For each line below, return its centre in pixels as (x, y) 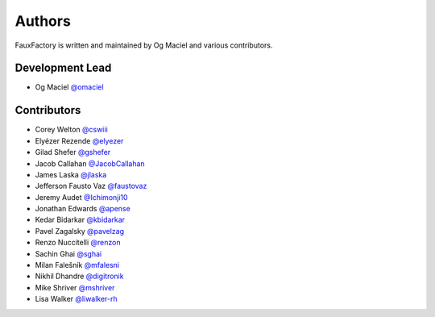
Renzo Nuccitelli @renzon (78, 243)
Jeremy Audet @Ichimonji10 (81, 197)
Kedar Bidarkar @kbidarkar (80, 220)
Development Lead (63, 68)
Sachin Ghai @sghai (68, 253)
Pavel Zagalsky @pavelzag (80, 231)
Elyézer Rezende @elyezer (79, 140)
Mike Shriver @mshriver (75, 287)
